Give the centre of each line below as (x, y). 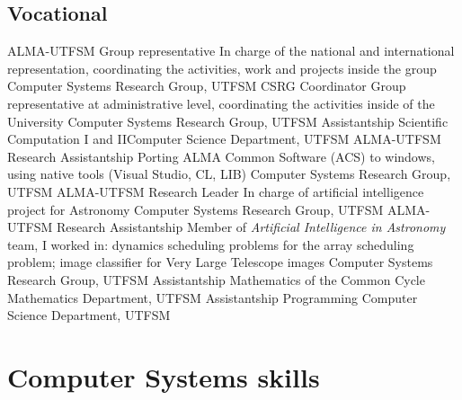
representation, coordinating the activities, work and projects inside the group (222, 68)
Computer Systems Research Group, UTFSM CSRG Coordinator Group (207, 86)
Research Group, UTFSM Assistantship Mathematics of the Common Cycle (216, 279)
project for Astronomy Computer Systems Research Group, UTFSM (195, 209)
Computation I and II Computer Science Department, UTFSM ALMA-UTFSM (224, 139)
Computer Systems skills (164, 376)
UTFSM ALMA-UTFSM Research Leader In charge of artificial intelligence (216, 191)
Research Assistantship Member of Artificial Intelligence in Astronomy (251, 227)
